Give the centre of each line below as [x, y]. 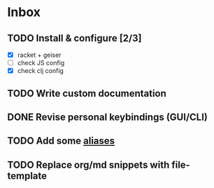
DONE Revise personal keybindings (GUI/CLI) [108, 117]
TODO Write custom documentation [87, 93]
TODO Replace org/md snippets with [88, 164]
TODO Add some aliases [61, 141]
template [27, 176]
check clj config [41, 71]
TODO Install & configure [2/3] [74, 38]
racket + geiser [39, 55]
